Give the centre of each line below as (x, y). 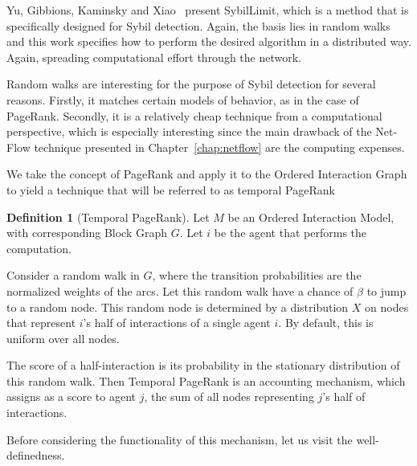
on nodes (387, 307)
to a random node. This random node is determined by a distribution (178, 307)
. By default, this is (326, 323)
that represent (41, 323)
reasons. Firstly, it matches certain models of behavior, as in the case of (183, 99)
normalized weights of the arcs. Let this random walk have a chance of (180, 290)
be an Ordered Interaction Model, (311, 217)
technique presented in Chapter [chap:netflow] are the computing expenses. (219, 147)
